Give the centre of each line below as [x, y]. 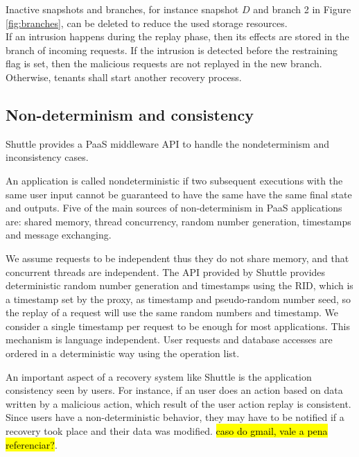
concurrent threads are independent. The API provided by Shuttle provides [166, 271]
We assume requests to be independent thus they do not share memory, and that [177, 258]
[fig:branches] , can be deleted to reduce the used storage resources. [147, 23]
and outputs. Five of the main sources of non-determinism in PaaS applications [174, 208]
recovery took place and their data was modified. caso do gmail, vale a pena [167, 431]
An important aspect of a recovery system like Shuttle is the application [159, 376]
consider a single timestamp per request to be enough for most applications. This [178, 326]
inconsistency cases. [47, 157]
